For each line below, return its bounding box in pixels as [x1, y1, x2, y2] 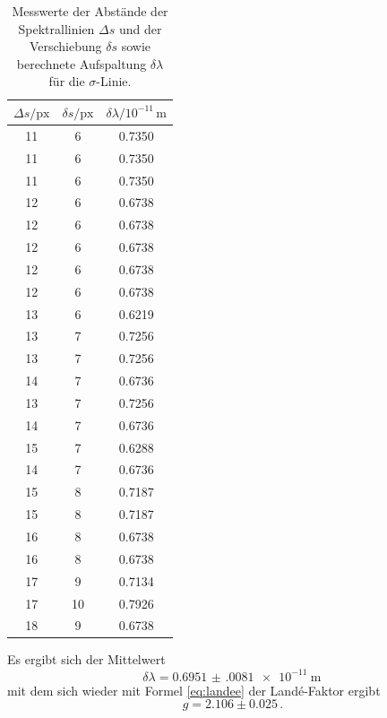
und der [118, 19, 162, 38]
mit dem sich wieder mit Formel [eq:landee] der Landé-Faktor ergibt [7, 680, 381, 699]
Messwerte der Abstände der [12, 2, 168, 20]
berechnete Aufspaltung [16, 54, 147, 73]
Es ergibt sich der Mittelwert [7, 650, 166, 669]
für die [48, 72, 85, 91]
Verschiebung [29, 37, 102, 56]
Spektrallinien [18, 19, 95, 38]
